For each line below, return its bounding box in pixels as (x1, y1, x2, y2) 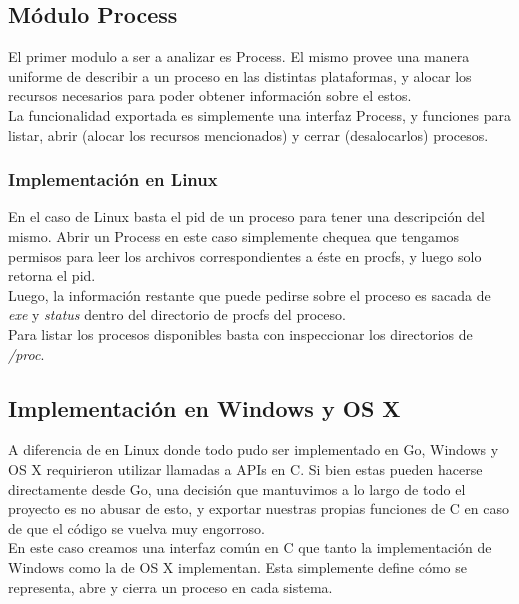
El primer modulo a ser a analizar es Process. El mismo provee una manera (8, 46, 470, 67)
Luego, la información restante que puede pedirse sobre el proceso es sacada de (8, 284, 491, 305)
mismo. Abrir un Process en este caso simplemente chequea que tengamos (8, 225, 460, 246)
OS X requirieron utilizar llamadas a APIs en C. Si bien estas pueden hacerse (8, 458, 483, 479)
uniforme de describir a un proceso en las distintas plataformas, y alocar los (8, 65, 472, 86)
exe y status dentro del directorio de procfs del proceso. (8, 304, 346, 325)
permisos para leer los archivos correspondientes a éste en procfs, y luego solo (8, 245, 482, 266)
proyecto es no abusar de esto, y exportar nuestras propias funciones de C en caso (8, 498, 509, 519)
